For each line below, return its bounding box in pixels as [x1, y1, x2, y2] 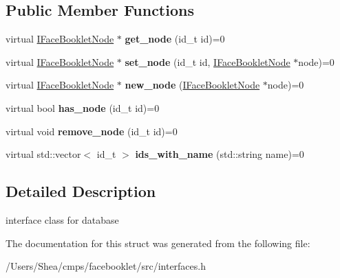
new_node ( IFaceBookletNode [125, 78, 260, 92]
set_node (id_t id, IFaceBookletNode [125, 54, 290, 69]
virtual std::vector [6, 147, 81, 161]
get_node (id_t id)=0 [125, 32, 225, 46]
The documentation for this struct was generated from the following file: [6, 235, 310, 250]
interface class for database [6, 212, 119, 227]
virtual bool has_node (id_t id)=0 [6, 100, 160, 115]
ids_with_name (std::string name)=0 [135, 147, 304, 161]
